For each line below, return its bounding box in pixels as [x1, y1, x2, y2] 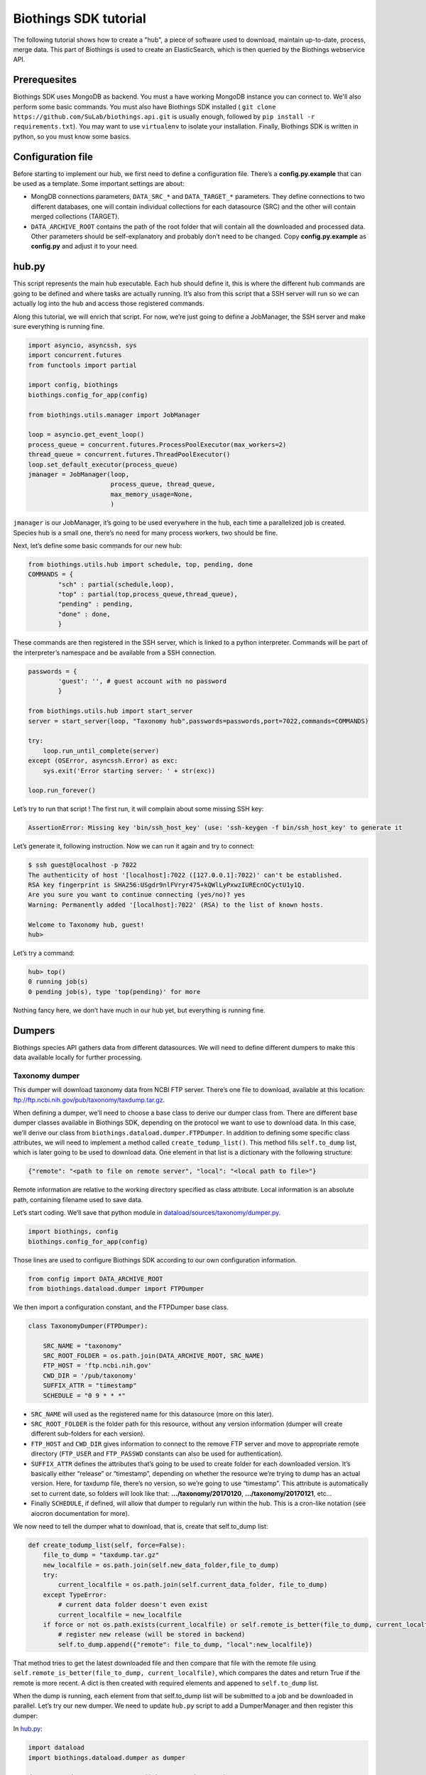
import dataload [28, 1744, 85, 1752]
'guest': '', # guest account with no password [58, 677, 227, 685]
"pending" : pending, [58, 600, 133, 608]
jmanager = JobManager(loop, [28, 470, 130, 479]
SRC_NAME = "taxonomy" [43, 1342, 122, 1350]
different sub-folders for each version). [31, 1429, 146, 1438]
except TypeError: [43, 1590, 107, 1599]
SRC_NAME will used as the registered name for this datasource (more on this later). [31, 1409, 274, 1418]
